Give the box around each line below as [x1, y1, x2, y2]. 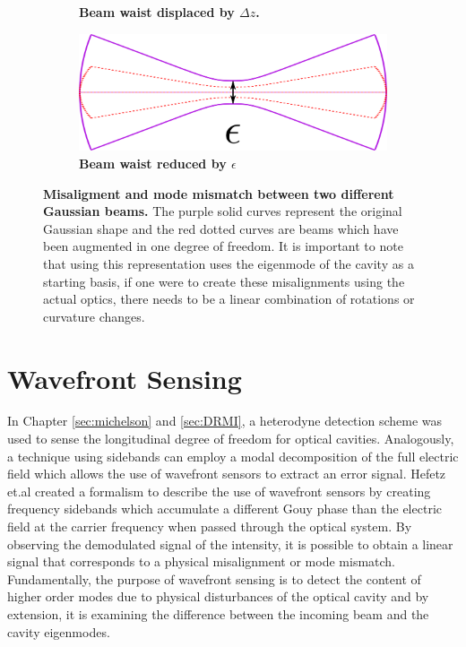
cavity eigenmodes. [7, 622, 110, 641]
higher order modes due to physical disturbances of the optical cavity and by [7, 587, 429, 606]
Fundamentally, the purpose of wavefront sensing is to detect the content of [7, 569, 421, 588]
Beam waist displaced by [79, 3, 235, 21]
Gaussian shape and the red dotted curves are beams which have [43, 219, 399, 237]
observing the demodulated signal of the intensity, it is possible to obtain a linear [7, 534, 453, 553]
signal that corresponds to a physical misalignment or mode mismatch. [7, 552, 396, 571]
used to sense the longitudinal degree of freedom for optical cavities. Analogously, [7, 429, 454, 448]
